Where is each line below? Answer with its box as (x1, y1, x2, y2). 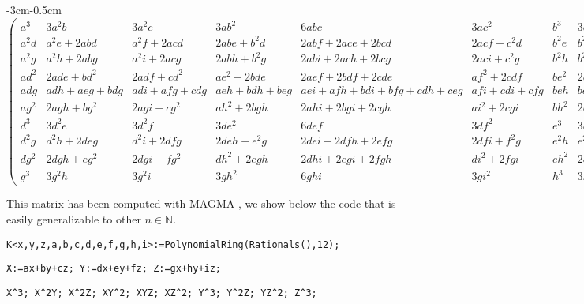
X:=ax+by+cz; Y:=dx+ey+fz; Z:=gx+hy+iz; (6, 263, 222, 275)
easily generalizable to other (6, 211, 141, 227)
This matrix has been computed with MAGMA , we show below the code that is (6, 195, 396, 212)
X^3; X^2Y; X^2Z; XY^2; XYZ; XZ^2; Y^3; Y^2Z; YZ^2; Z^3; (6, 287, 317, 298)
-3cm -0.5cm (6, 2, 62, 17)
